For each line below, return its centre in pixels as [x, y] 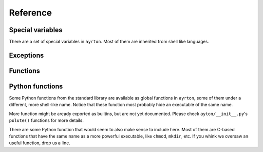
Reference [30, 13]
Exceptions [26, 55]
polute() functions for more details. [46, 120]
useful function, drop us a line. [40, 143]
